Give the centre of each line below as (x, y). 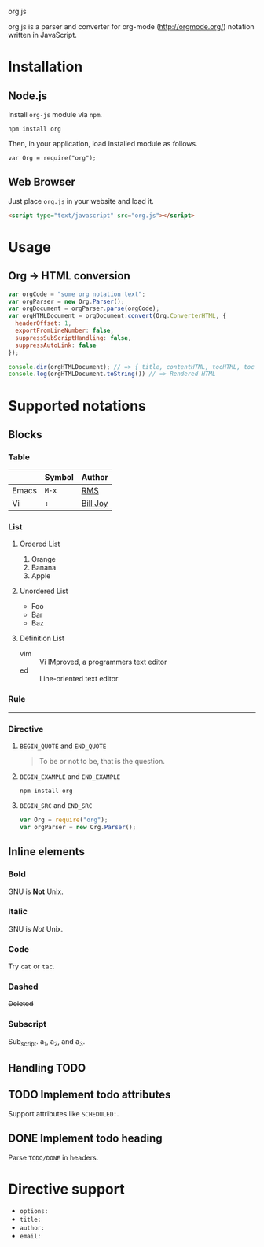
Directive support (66, 1189)
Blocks (25, 435)
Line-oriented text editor (79, 679)
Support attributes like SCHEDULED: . (64, 1113)
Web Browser (42, 182)
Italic (18, 912)
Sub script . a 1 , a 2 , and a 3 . (47, 1042)
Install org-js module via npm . (55, 114)
